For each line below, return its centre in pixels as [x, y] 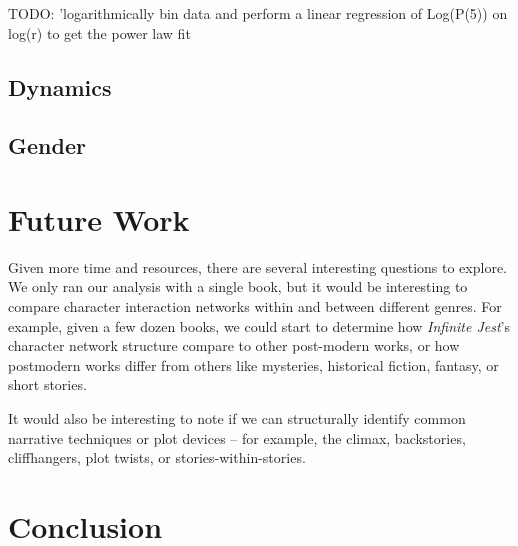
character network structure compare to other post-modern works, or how [234, 345]
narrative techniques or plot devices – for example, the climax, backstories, [237, 437]
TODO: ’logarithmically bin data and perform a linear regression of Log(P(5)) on [258, 13]
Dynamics [60, 86]
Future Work [99, 218]
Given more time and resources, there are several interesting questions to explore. [257, 266]
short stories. [47, 384]
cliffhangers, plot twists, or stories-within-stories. [157, 457]
